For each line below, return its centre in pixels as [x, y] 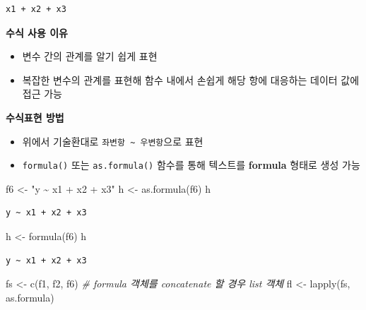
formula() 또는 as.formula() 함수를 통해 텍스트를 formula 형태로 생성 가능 [191, 165]
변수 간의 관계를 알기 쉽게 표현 [90, 56]
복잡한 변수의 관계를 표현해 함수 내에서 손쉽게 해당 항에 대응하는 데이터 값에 [191, 79]
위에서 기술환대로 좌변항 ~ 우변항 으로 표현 [113, 141]
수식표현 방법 [35, 117]
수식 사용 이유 [37, 32]
